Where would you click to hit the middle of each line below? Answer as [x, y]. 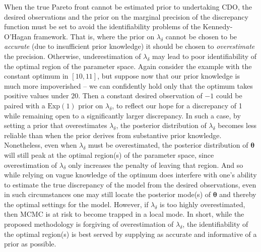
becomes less [237, 125]
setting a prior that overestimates [56, 125]
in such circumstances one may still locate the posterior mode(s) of [108, 194]
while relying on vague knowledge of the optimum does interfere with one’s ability [130, 175]
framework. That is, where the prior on [94, 36]
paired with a [25, 105]
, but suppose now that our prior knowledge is [169, 76]
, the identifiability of [215, 224]
